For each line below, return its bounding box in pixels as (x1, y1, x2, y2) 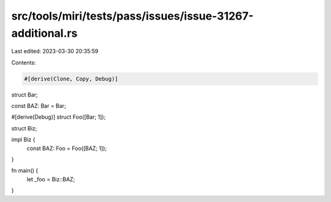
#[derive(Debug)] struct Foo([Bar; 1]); (11, 113, 106, 121)
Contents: (11, 59, 36, 66)
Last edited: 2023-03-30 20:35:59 (11, 48, 99, 55)
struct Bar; (11, 91, 38, 98)
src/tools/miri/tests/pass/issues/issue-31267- (11, 9, 254, 23)
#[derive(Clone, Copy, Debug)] (24, 75, 119, 82)
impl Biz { (11, 136, 36, 143)
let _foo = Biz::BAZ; (26, 175, 75, 183)
